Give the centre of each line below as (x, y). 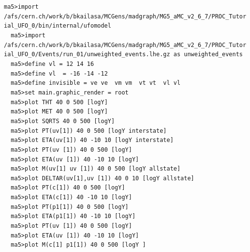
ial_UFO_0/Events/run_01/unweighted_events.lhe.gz (87, 55)
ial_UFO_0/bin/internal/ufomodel (58, 26)
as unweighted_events (208, 55)
